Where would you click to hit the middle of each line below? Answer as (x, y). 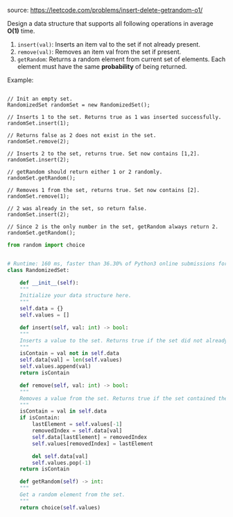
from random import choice (46, 245)
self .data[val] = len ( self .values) (71, 360)
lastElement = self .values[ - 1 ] (77, 424)
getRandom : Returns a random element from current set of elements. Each (121, 59)
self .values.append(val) (55, 367)
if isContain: (40, 418)
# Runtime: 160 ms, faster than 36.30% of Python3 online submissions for (118, 264)
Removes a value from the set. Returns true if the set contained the (124, 398)
